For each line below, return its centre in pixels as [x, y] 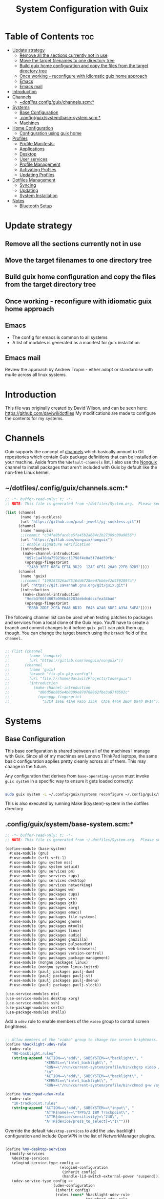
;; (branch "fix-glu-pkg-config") [49, 674]
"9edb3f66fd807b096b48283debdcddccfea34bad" [71, 599]
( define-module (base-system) [36, 849]
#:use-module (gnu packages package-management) [60, 958]
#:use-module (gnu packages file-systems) [53, 917]
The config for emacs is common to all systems [60, 337]
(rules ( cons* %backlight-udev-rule [93, 1195]
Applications [32, 149]
